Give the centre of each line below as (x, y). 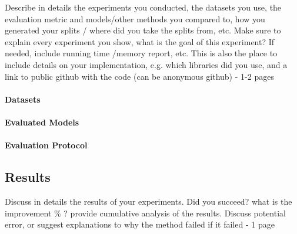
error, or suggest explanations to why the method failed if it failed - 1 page (140, 224)
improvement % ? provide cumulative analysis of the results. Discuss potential (145, 213)
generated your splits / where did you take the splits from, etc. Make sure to (143, 30)
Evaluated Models (42, 122)
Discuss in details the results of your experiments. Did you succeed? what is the (148, 201)
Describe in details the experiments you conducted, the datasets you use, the (143, 7)
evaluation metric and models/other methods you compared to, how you (135, 18)
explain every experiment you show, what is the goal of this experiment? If (140, 41)
